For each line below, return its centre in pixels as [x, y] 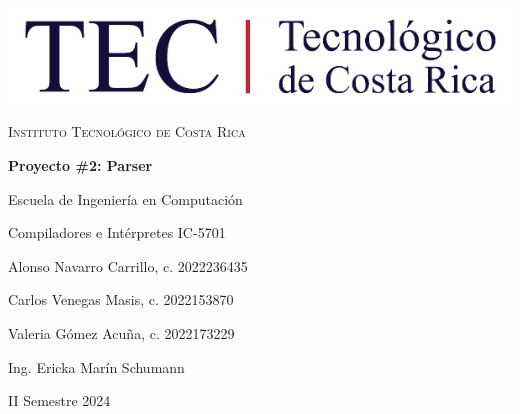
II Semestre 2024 [59, 400]
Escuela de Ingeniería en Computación [125, 198]
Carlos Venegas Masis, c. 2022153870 [121, 299]
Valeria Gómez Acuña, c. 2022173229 [121, 332]
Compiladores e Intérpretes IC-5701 [117, 232]
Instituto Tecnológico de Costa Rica [127, 131]
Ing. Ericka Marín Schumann [96, 366]
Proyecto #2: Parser [80, 164]
